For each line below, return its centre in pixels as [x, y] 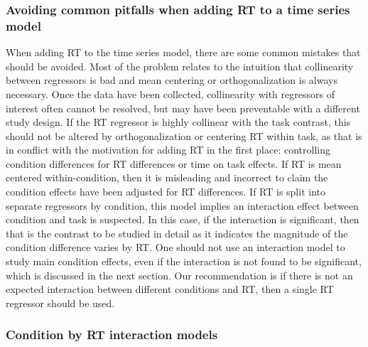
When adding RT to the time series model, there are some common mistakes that [183, 52]
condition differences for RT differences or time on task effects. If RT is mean [174, 163]
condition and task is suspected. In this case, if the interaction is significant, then [183, 219]
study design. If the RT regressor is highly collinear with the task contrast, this [178, 122]
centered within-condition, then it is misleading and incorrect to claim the [167, 177]
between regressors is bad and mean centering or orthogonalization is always [172, 80]
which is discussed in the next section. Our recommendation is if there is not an [179, 275]
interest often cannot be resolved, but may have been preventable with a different [183, 108]
